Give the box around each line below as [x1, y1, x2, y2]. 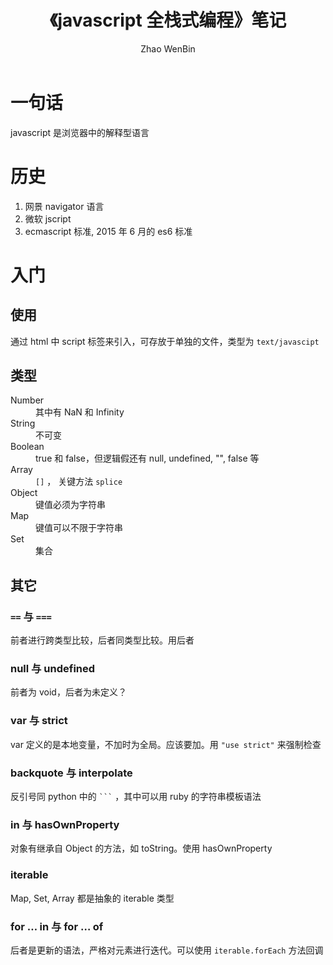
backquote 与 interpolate [10, 766, 133, 780]
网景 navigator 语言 [24, 200, 105, 212]
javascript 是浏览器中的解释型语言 [10, 126, 150, 138]
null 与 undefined [10, 662, 96, 676]
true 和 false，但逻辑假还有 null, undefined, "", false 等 [35, 452, 260, 465]
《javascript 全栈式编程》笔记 [49, 9, 287, 32]
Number [10, 394, 45, 406]
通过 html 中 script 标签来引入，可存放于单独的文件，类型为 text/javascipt [10, 335, 320, 347]
